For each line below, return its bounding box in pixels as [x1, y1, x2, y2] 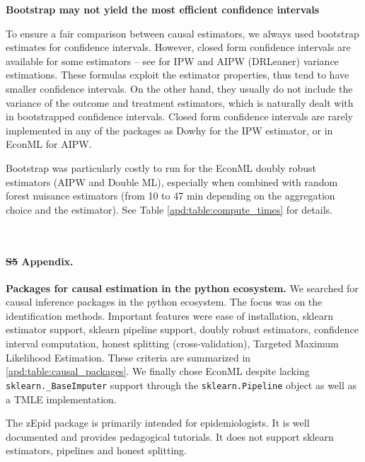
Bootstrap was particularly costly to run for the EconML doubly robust [6, 160, 317, 175]
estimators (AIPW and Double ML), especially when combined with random [6, 174, 338, 189]
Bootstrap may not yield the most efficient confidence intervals [6, 2, 320, 16]
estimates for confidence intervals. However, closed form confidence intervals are [6, 40, 351, 54]
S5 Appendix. [6, 253, 74, 268]
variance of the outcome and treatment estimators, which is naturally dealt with [6, 95, 354, 110]
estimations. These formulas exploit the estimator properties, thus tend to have [6, 67, 349, 82]
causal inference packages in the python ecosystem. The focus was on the [6, 294, 323, 309]
